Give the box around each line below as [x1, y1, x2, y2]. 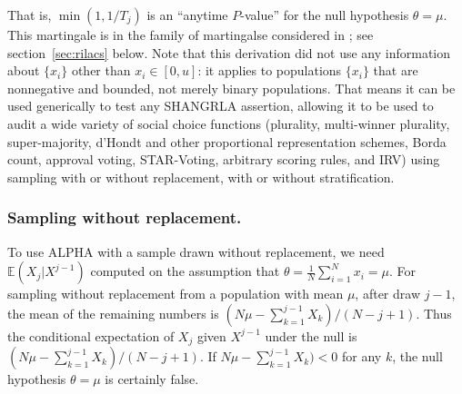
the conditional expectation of [7, 326, 175, 345]
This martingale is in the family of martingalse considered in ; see [7, 25, 374, 44]
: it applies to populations [197, 61, 342, 80]
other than [71, 61, 131, 80]
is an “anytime [146, 5, 228, 24]
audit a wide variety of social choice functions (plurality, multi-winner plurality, [7, 113, 450, 133]
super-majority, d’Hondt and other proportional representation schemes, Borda [7, 132, 447, 151]
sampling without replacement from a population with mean [7, 284, 344, 303]
